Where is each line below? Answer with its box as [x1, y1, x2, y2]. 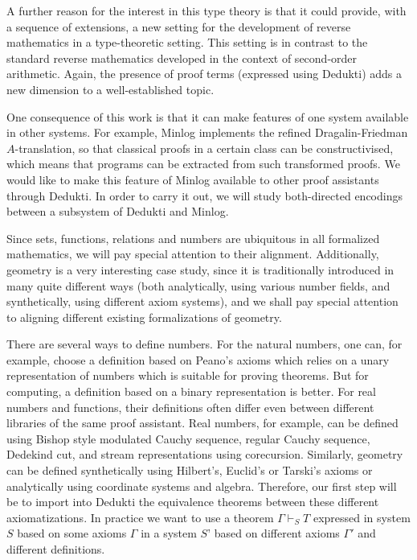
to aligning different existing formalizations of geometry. [6, 308, 282, 325]
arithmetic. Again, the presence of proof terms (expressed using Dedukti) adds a [6, 65, 403, 82]
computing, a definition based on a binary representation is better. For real [6, 383, 376, 400]
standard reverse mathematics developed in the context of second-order [6, 49, 358, 66]
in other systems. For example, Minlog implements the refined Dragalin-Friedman [6, 124, 408, 141]
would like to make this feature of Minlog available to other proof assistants [6, 171, 379, 187]
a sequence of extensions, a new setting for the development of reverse [6, 18, 351, 35]
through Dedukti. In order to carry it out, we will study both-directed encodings [6, 187, 403, 204]
